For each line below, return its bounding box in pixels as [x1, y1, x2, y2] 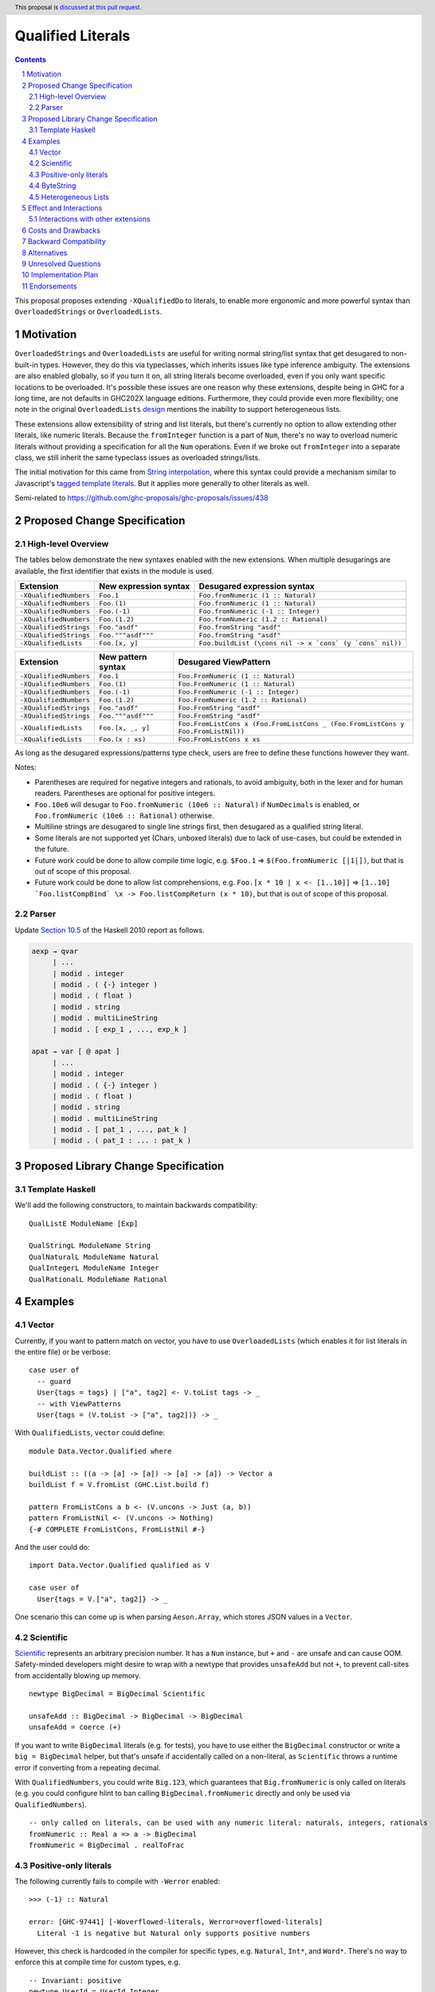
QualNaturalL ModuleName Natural [29, 1252, 159, 1261]
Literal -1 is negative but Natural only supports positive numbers [37, 1928, 311, 1938]
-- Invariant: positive [29, 1976, 122, 1985]
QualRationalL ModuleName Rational [29, 1275, 168, 1284]
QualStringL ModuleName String [29, 1241, 151, 1250]
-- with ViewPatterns [37, 1399, 122, 1408]
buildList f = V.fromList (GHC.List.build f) [29, 1480, 210, 1489]
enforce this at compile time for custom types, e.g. [14, 1957, 181, 1967]
